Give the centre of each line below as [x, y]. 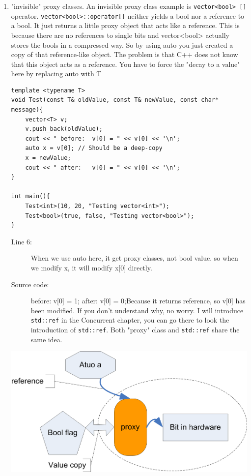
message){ [27, 110]
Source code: [30, 284]
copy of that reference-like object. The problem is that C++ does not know [125, 54]
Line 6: [21, 241]
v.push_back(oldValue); [64, 129]
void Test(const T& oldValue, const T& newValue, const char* [115, 100]
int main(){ [30, 196]
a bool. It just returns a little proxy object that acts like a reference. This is [125, 25]
